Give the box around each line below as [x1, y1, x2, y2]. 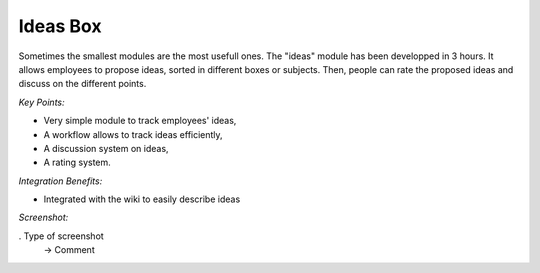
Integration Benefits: [18, 175, 103, 187]
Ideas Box [18, 15, 102, 37]
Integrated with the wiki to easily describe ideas [43, 193, 241, 205]
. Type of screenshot [18, 230, 104, 242]
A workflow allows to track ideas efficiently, [43, 128, 224, 140]
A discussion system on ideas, [43, 142, 169, 154]
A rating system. [43, 156, 112, 169]
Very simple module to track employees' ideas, [43, 115, 237, 127]
